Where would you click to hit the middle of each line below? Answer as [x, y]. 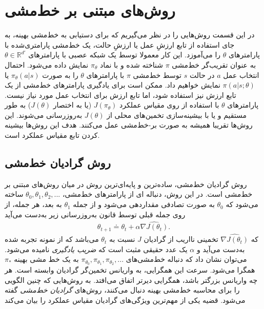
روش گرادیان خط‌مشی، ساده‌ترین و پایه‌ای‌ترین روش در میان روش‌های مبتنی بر [126, 184]
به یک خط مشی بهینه [46, 259]
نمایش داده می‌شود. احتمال [47, 64]
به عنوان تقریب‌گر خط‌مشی [214, 64]
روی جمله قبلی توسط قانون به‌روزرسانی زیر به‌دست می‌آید [95, 214]
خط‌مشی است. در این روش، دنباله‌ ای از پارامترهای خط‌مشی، [157, 194]
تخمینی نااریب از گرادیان [181, 239]
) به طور [18, 105]
